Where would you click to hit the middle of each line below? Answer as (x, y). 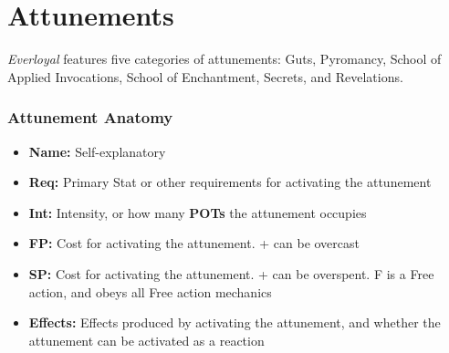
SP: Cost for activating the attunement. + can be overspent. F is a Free (231, 273)
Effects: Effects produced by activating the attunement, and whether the (235, 322)
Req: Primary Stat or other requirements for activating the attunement (230, 182)
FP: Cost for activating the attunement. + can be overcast (194, 243)
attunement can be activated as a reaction (146, 340)
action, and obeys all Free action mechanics (150, 291)
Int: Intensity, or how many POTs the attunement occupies (198, 212)
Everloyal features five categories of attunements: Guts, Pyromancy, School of (224, 59)
